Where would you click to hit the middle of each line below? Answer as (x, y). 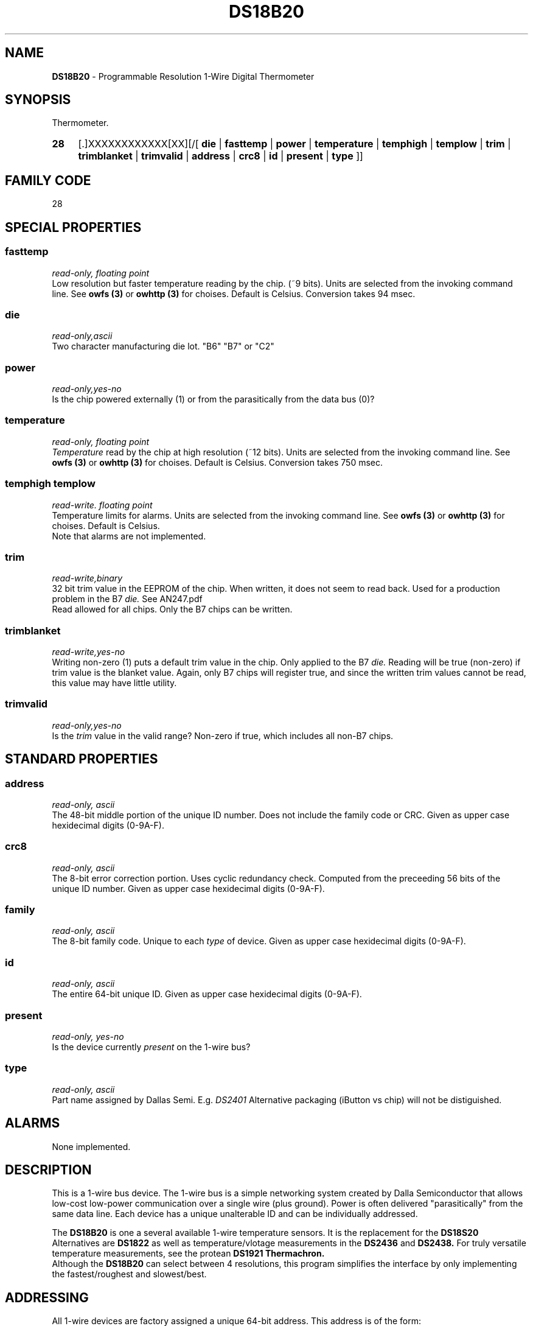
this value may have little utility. (114, 683)
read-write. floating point (102, 505)
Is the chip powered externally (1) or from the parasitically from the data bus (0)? (213, 399)
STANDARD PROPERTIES (82, 759)
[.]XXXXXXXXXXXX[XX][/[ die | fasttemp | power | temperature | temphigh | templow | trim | (294, 144)
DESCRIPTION (48, 1170)
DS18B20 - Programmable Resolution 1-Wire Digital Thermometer (183, 76)
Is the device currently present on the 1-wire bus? (151, 1047)
